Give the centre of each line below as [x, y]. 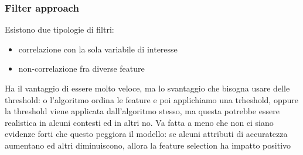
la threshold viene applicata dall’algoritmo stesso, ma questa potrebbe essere [142, 111]
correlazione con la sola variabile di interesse [98, 49]
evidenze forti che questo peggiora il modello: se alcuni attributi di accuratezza [146, 134]
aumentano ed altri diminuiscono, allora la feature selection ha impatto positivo [148, 145]
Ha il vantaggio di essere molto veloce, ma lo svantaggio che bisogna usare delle [147, 88]
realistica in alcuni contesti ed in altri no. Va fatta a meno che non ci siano [139, 122]
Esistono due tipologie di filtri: [59, 29]
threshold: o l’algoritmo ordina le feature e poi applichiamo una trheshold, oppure [151, 99]
